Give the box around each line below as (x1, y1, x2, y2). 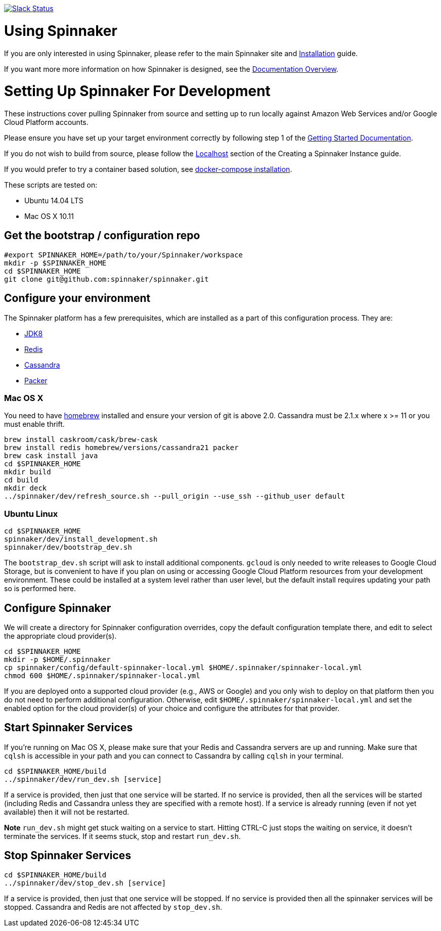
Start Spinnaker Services (4, 721, 133, 734)
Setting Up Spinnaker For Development (4, 82, 271, 100)
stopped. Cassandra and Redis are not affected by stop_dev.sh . (4, 902, 223, 911)
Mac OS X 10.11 (24, 212, 74, 220)
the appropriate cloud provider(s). (4, 632, 117, 641)
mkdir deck (4, 484, 47, 493)
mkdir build (4, 468, 51, 476)
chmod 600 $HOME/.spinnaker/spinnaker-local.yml (4, 672, 200, 680)
